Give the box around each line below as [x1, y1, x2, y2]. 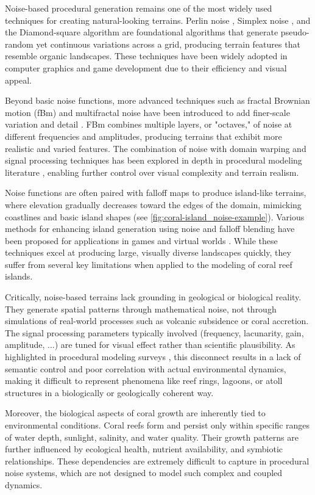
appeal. [5, 73, 32, 86]
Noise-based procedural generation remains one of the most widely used [5, 2, 272, 14]
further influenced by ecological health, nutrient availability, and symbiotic [5, 443, 283, 455]
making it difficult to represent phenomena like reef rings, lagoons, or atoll [5, 374, 283, 387]
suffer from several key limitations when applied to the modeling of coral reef [5, 258, 292, 270]
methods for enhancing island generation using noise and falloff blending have [5, 222, 295, 235]
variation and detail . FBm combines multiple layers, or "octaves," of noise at [5, 118, 292, 131]
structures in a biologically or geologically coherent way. [5, 386, 214, 399]
